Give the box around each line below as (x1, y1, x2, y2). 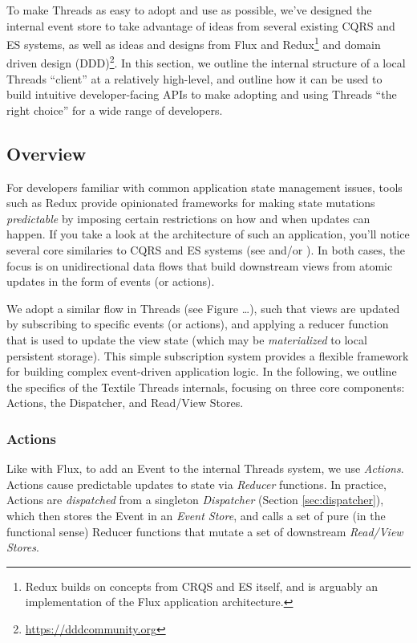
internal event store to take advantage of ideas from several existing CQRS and (6, 17, 395, 34)
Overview (6, 140, 87, 165)
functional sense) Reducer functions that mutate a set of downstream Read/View (6, 523, 403, 539)
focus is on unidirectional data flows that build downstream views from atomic (6, 257, 393, 274)
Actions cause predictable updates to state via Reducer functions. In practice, (6, 475, 387, 492)
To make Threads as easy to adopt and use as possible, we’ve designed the (6, 2, 372, 18)
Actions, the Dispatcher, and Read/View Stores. (6, 394, 244, 411)
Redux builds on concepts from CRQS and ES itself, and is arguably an (25, 577, 379, 594)
